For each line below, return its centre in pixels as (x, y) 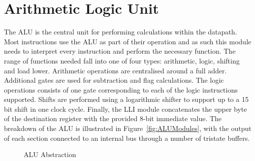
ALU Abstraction (50, 154)
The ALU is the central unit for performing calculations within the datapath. (121, 32)
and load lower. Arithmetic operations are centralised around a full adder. (115, 70)
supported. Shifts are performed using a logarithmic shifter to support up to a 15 (126, 99)
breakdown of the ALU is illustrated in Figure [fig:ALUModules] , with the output (128, 128)
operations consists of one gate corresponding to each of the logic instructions (121, 89)
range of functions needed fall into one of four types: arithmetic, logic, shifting (122, 60)
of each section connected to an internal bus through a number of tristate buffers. (127, 138)
